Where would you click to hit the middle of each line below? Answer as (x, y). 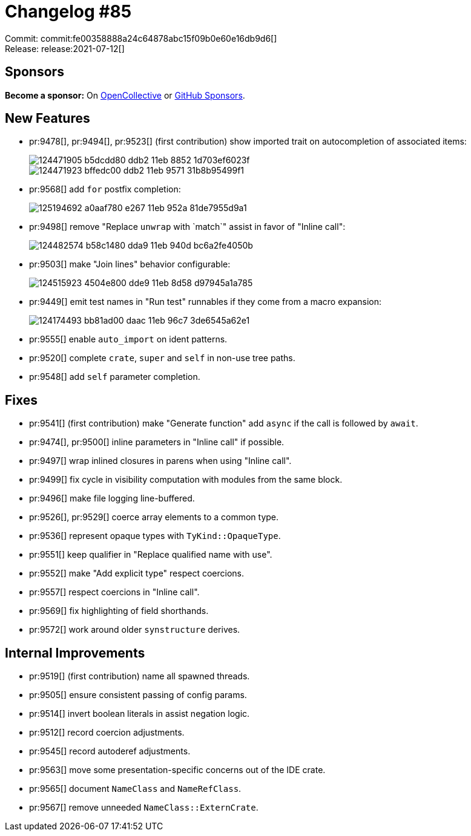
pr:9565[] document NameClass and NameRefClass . (135, 789)
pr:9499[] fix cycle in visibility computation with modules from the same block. (186, 480)
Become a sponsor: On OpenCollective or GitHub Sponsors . (125, 95)
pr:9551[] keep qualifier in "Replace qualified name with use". (151, 555)
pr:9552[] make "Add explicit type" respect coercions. (137, 573)
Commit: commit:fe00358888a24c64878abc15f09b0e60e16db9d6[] (141, 38)
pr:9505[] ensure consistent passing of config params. (138, 695)
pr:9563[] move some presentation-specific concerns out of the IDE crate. (177, 770)
